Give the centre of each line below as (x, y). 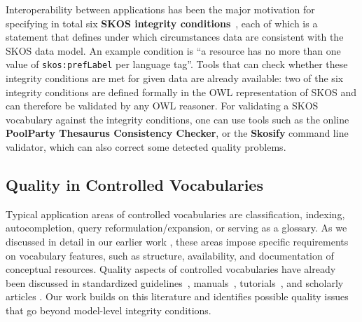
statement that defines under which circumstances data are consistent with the (175, 37)
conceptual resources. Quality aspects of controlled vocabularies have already (171, 269)
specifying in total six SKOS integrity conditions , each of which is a (162, 23)
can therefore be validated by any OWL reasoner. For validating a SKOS (162, 106)
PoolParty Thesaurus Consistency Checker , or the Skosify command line (177, 133)
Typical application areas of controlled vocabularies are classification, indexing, (175, 214)
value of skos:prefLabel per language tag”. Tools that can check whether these (177, 64)
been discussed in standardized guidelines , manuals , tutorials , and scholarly (175, 282)
